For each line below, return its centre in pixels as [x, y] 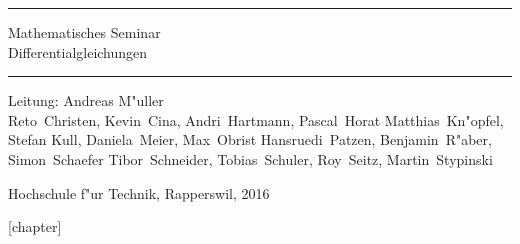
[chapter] [35, 226]
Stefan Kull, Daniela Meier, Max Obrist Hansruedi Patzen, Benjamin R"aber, [250, 139]
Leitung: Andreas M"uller [86, 100]
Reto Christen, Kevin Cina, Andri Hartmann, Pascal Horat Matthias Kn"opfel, [256, 119]
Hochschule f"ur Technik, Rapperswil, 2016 [139, 192]
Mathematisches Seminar [84, 32]
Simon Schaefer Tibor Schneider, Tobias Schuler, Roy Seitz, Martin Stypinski [250, 158]
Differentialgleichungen [78, 51]
